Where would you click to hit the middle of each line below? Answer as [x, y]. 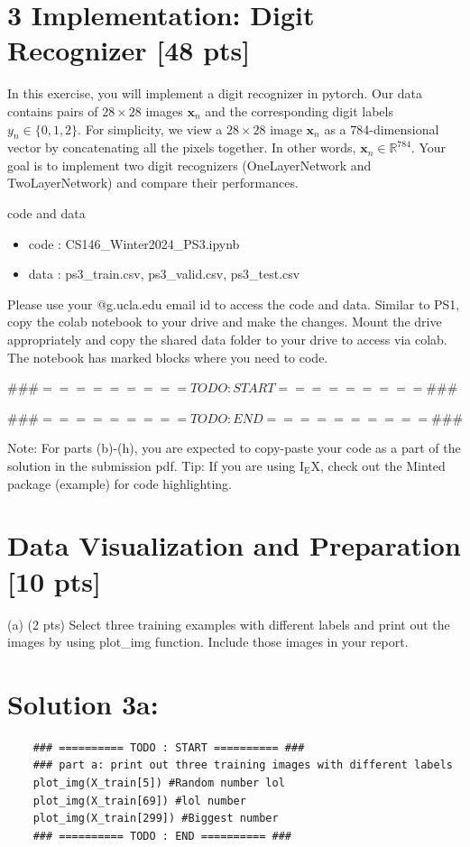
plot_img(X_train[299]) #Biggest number [156, 819]
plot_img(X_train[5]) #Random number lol [159, 783]
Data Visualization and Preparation [234, 545]
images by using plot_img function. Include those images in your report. [208, 642]
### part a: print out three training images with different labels [243, 765]
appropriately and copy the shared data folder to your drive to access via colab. [227, 340]
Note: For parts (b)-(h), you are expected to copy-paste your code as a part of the [234, 448]
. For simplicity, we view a [150, 129]
